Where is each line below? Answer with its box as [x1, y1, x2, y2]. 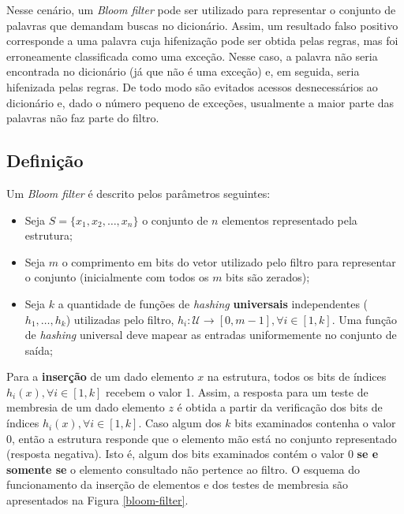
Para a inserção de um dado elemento [6, 368, 194, 385]
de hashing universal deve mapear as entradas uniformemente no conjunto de [24, 326, 397, 343]
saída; [24, 341, 53, 358]
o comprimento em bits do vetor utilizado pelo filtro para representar [62, 253, 396, 270]
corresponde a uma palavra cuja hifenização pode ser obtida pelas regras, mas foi [6, 32, 398, 49]
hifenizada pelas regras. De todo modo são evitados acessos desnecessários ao [6, 78, 378, 95]
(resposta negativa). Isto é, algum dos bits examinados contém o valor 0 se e [6, 445, 379, 462]
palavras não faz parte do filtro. [6, 110, 159, 126]
